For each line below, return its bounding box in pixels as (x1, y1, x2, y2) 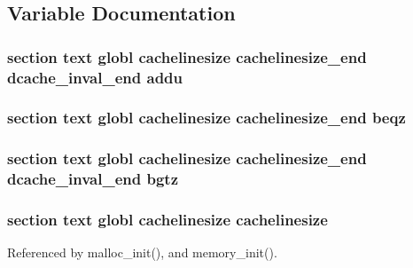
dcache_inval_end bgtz (7, 168, 179, 190)
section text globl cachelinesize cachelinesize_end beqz (7, 106, 406, 129)
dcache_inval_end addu (7, 66, 183, 88)
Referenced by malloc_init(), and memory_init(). (7, 243, 277, 262)
